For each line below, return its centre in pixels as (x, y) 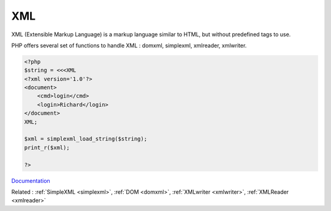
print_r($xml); (47, 148)
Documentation (31, 180)
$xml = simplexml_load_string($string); (86, 139)
